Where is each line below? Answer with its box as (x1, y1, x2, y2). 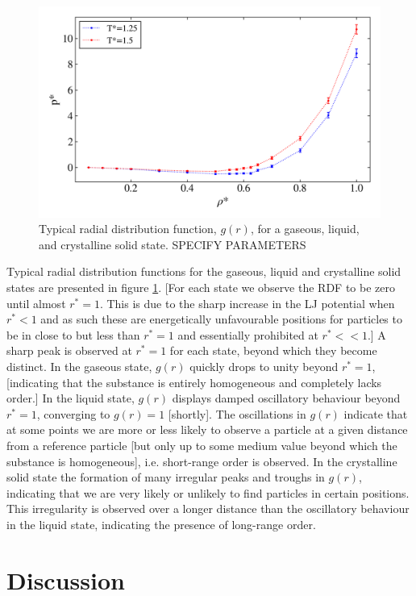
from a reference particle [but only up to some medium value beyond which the (6, 437, 397, 453)
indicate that (343, 405, 408, 422)
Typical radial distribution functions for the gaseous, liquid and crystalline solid (6, 263, 401, 280)
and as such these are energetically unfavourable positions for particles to (40, 311, 402, 327)
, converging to (36, 405, 110, 422)
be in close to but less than (6, 326, 140, 343)
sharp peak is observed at (6, 342, 132, 359)
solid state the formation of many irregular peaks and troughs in (6, 469, 325, 486)
